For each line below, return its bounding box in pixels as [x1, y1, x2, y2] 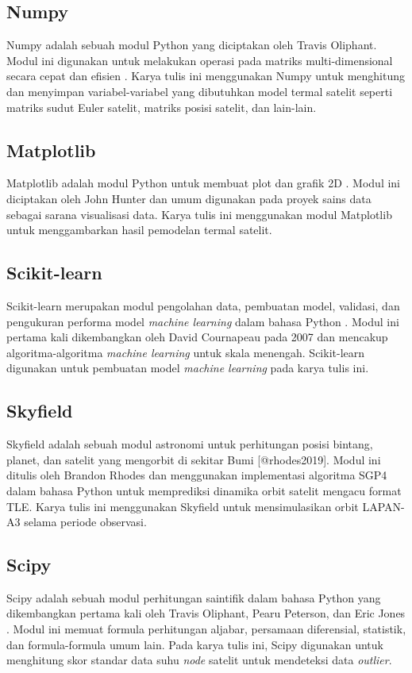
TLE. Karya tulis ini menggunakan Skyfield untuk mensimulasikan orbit [6, 498, 359, 514]
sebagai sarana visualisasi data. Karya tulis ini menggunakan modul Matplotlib [6, 206, 392, 222]
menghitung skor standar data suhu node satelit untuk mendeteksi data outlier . [6, 652, 392, 668]
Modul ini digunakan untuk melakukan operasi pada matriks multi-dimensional [6, 52, 393, 68]
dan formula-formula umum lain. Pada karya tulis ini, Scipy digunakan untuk [6, 636, 383, 652]
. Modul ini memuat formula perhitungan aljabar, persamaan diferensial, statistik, [6, 621, 406, 637]
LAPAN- [362, 498, 405, 514]
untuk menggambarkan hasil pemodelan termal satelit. [6, 221, 272, 238]
